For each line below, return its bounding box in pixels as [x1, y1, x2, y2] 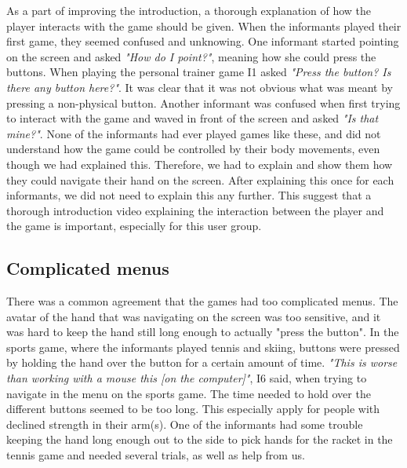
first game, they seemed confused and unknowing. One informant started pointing [6, 33, 399, 49]
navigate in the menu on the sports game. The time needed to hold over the [6, 385, 371, 401]
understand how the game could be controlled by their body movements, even [6, 141, 380, 157]
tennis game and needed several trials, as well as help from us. [6, 447, 305, 463]
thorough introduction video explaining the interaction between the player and [6, 202, 384, 218]
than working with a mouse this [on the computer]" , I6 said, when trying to [6, 370, 367, 386]
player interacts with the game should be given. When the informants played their [6, 17, 402, 34]
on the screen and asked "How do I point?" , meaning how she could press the [6, 48, 376, 64]
